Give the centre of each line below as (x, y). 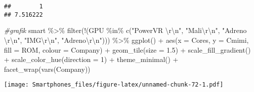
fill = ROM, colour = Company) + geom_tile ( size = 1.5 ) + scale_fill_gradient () (127, 49)
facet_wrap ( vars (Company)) (47, 69)
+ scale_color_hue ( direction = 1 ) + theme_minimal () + (91, 59)
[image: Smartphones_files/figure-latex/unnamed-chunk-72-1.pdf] (114, 85)
